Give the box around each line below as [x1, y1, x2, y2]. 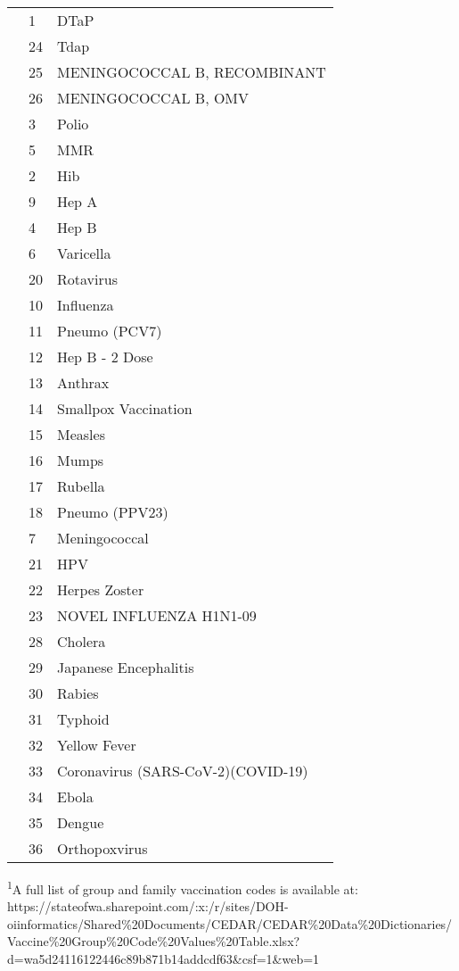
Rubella [57, 476, 105, 496]
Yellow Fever [57, 734, 136, 755]
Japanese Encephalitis [57, 657, 194, 677]
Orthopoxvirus [57, 838, 148, 859]
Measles [57, 424, 105, 444]
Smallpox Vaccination [57, 398, 193, 419]
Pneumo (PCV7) [57, 320, 162, 341]
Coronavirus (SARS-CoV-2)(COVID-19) [57, 760, 308, 781]
